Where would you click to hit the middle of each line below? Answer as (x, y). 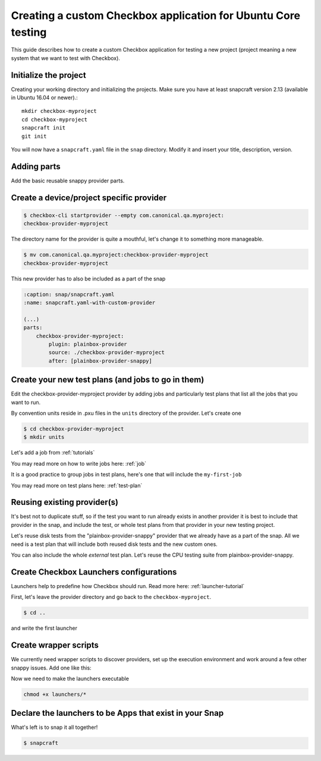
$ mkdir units (44, 437)
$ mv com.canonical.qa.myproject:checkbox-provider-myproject (116, 255)
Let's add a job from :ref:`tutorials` (53, 453)
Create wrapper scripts (55, 645)
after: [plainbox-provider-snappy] (100, 361)
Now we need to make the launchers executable (70, 678)
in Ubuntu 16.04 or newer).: (44, 97)
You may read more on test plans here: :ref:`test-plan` (77, 485)
